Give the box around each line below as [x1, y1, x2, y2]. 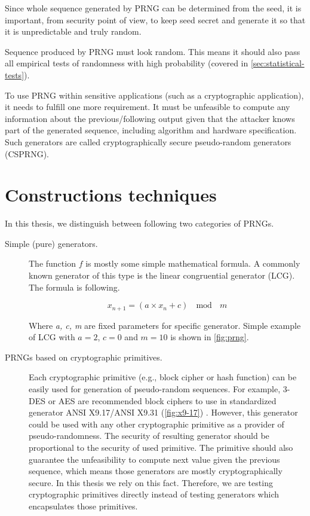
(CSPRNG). [5, 147, 50, 160]
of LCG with [29, 331, 75, 343]
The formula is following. [29, 280, 120, 293]
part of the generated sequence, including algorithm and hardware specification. [5, 124, 297, 136]
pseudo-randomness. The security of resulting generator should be [29, 429, 269, 442]
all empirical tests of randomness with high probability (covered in [5, 57, 248, 69]
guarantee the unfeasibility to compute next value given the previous [29, 453, 280, 465]
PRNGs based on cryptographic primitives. [5, 350, 162, 363]
